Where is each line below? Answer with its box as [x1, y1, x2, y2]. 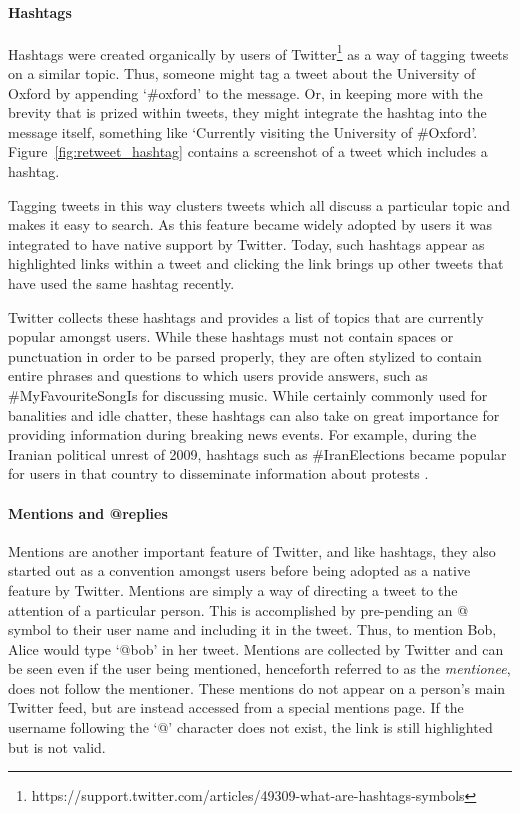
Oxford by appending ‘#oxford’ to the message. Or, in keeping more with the [8, 82, 483, 103]
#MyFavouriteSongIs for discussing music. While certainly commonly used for [8, 384, 488, 405]
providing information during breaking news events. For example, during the [8, 424, 477, 445]
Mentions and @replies [8, 502, 168, 523]
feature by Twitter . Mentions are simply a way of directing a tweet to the [8, 579, 458, 600]
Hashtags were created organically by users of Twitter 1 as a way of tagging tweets [8, 40, 509, 64]
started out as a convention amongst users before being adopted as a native [8, 560, 471, 581]
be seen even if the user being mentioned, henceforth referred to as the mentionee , [8, 658, 511, 679]
